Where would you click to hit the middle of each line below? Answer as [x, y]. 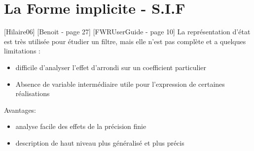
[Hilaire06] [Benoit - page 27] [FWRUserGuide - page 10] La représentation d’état [127, 32]
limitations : [22, 51]
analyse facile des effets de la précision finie [81, 126]
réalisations [33, 93]
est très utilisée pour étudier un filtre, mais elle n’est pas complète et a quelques [125, 41]
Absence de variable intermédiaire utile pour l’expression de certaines [120, 84]
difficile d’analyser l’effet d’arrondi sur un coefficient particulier [111, 67]
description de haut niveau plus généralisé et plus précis [100, 142]
